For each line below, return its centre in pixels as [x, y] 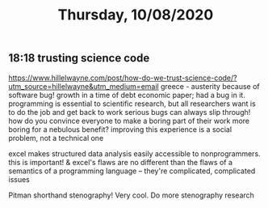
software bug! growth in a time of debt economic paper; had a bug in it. [127, 95]
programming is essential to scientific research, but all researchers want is [132, 104]
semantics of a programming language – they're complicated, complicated [132, 171]
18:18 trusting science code [79, 58]
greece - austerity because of [210, 86]
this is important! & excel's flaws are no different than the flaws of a [120, 162]
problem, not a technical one [56, 138]
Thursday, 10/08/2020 [136, 15]
